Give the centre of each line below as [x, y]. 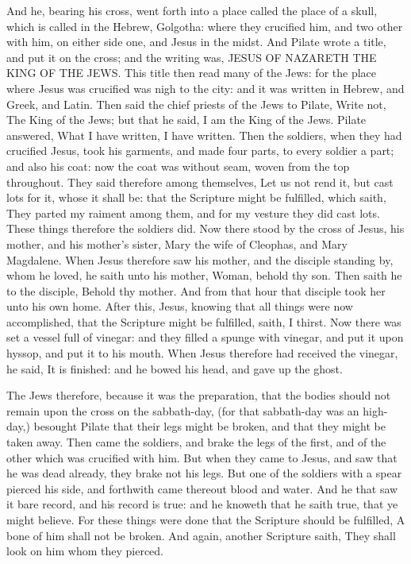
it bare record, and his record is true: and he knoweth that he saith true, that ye [202, 504]
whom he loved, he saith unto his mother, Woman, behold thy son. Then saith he [204, 275]
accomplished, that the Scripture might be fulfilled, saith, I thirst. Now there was [204, 321]
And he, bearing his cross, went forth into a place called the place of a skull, [192, 10]
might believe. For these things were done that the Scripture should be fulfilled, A [206, 520]
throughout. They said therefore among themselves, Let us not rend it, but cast [200, 182]
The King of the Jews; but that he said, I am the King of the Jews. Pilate [186, 120]
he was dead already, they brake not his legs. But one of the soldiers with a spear [204, 473]
